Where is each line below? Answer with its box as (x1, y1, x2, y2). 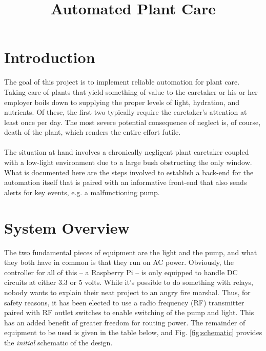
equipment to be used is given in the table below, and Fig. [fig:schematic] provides (4, 327, 262, 338)
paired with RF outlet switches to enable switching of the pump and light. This (4, 307, 254, 318)
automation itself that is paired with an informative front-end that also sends (4, 177, 247, 188)
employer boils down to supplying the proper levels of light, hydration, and (4, 96, 239, 107)
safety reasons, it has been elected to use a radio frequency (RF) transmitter (4, 297, 244, 307)
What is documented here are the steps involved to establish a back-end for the (4, 167, 254, 177)
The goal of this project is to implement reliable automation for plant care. (4, 76, 240, 87)
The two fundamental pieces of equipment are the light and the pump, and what (4, 246, 257, 257)
